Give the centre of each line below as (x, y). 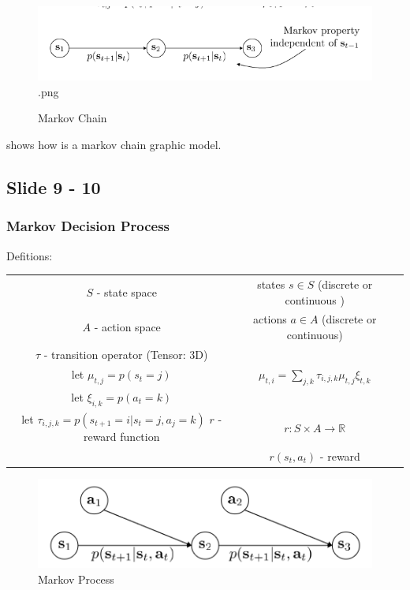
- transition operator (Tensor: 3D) (126, 354)
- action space (127, 327)
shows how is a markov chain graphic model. (114, 145)
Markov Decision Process (88, 226)
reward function (121, 436)
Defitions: (30, 255)
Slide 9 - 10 (54, 187)
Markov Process (76, 579)
